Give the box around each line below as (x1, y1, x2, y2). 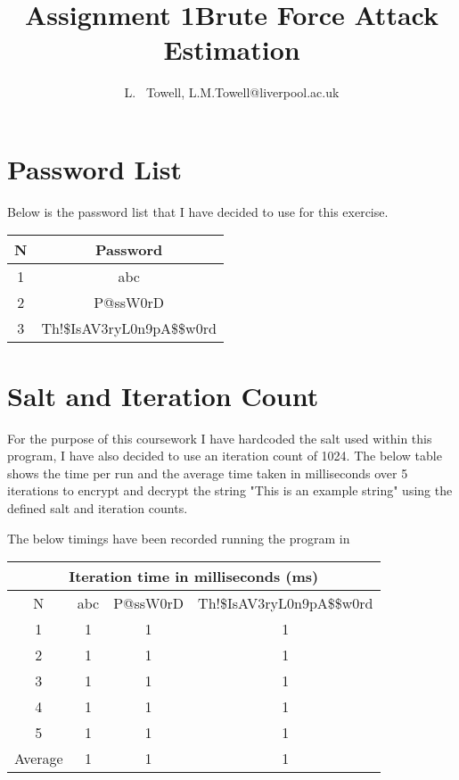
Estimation (163, 31, 300, 68)
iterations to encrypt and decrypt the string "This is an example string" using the (7, 481, 453, 500)
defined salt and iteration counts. (7, 498, 188, 517)
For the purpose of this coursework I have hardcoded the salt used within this (7, 428, 432, 447)
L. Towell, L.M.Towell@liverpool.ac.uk (124, 83, 340, 102)
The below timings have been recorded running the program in (7, 528, 350, 547)
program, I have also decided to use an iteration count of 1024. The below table (7, 446, 442, 465)
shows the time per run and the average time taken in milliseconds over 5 (7, 463, 408, 482)
